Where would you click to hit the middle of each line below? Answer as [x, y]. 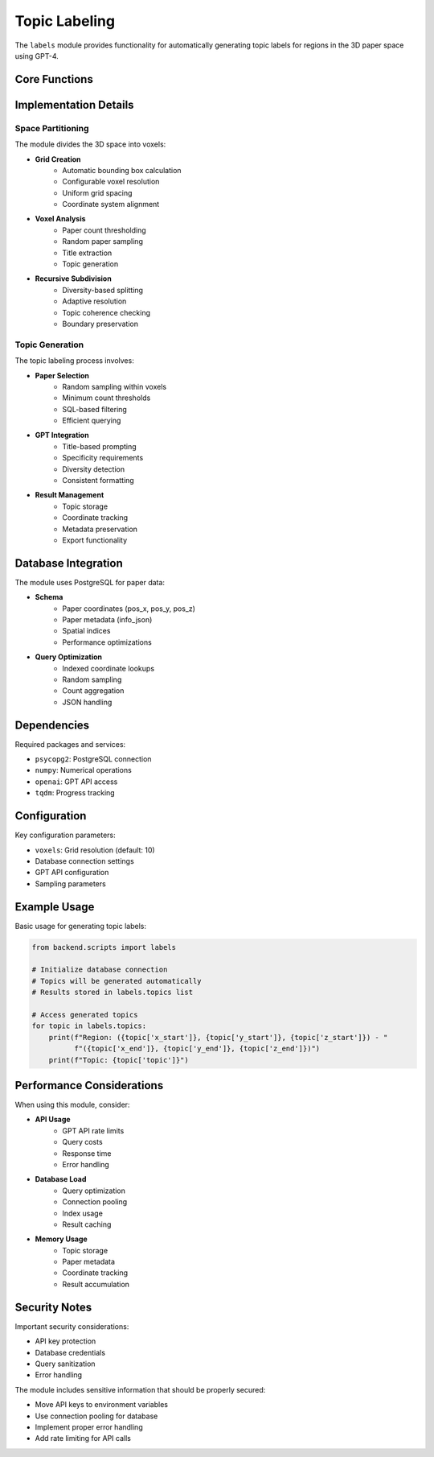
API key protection [66, 1341]
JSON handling [87, 702]
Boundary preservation [100, 324]
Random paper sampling [103, 241]
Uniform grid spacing [97, 192]
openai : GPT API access [76, 782]
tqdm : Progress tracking [75, 793]
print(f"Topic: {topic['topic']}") [119, 1060]
